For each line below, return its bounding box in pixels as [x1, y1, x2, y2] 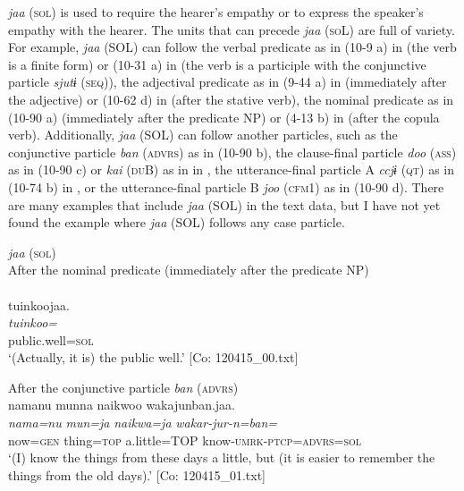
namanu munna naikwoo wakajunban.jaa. [8, 395, 236, 414]
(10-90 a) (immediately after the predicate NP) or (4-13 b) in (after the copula [8, 107, 440, 126]
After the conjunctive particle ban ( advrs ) [8, 377, 239, 396]
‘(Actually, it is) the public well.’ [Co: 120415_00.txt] [8, 348, 299, 367]
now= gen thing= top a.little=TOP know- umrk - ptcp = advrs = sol [8, 430, 362, 449]
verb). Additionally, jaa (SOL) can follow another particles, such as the [8, 125, 398, 144]
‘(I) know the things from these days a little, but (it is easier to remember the [8, 448, 435, 467]
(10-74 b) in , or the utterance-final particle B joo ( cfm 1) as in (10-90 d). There [8, 177, 444, 196]
